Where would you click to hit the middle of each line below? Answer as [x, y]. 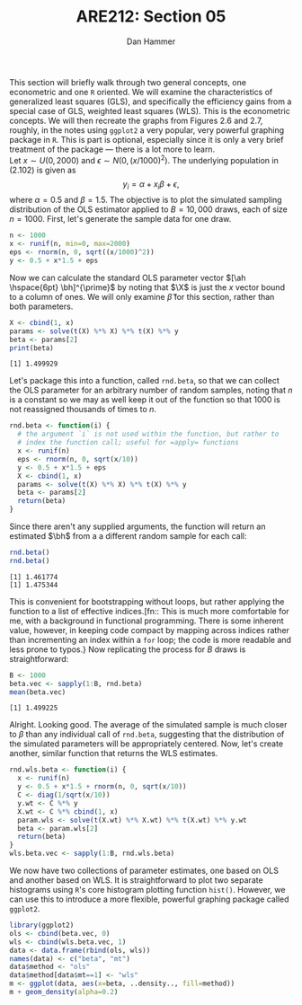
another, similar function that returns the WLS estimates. [114, 754]
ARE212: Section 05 [151, 17]
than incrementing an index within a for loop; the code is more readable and [151, 639]
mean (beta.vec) [38, 692]
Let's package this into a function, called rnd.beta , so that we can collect [145, 381]
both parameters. [41, 306]
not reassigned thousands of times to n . [83, 410]
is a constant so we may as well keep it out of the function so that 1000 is [145, 400]
